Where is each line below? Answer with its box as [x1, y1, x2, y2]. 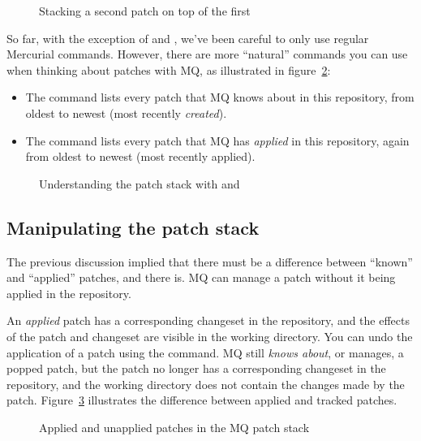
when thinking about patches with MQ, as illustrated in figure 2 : [6, 61, 331, 78]
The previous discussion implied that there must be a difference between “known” [6, 253, 413, 270]
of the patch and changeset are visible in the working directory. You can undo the [6, 327, 413, 344]
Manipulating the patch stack [6, 214, 260, 240]
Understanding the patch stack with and [39, 175, 240, 192]
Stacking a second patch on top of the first [39, 2, 251, 19]
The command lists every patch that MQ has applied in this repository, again [25, 132, 410, 149]
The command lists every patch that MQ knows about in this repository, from [25, 89, 415, 106]
